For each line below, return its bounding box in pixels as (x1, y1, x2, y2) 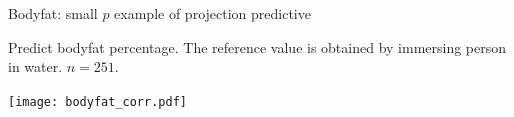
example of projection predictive (114, 3, 311, 23)
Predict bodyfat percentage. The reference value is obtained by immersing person (8, 36, 507, 57)
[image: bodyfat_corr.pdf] (8, 94, 187, 109)
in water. (8, 56, 63, 77)
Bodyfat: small (8, 3, 98, 23)
